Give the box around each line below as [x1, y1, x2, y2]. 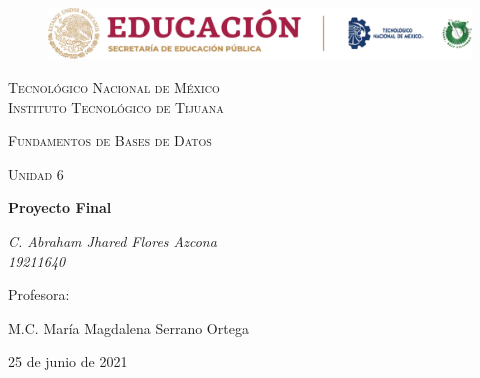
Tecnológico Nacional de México [8, 76, 220, 97]
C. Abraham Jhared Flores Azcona [8, 230, 217, 251]
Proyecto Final [8, 197, 112, 218]
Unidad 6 [8, 163, 64, 184]
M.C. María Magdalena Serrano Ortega [8, 317, 249, 338]
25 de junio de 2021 [8, 351, 128, 372]
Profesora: [8, 284, 70, 305]
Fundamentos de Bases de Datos [8, 130, 212, 151]
